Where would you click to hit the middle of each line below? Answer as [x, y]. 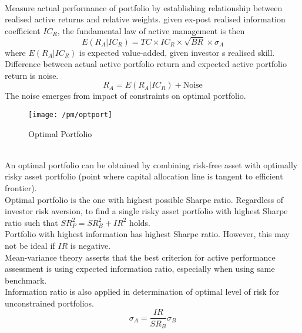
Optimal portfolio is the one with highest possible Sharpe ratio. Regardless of [144, 199]
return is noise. [32, 75]
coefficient [23, 30]
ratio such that [31, 222]
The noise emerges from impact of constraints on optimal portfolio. [125, 96]
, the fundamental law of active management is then [151, 30]
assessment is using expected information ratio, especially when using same [140, 269]
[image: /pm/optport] [71, 114]
